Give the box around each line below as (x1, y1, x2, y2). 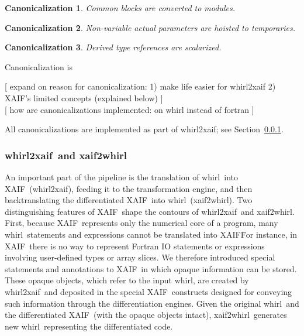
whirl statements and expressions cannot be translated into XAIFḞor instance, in (5, 228, 298, 240)
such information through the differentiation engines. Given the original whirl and (5, 297, 299, 309)
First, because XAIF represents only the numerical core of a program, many (5, 217, 278, 229)
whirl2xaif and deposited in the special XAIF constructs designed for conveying (5, 285, 292, 297)
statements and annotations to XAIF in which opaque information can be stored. (5, 262, 297, 275)
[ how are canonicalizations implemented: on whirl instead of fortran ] (5, 103, 254, 115)
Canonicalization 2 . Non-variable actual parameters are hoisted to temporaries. (5, 21, 296, 33)
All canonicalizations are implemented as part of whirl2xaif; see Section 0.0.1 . (5, 123, 284, 135)
